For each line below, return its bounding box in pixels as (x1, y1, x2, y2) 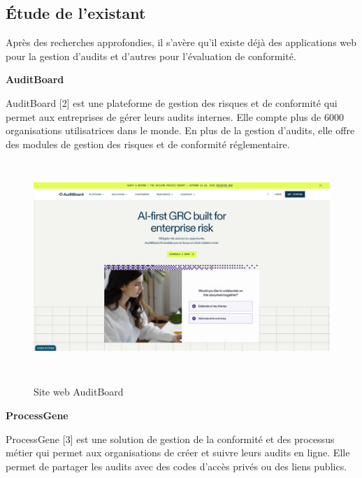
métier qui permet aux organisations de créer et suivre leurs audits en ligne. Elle (6, 445, 350, 460)
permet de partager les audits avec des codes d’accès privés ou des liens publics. (6, 458, 347, 473)
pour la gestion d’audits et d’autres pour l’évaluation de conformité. (6, 48, 296, 63)
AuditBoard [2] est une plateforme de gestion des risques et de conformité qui (6, 95, 338, 110)
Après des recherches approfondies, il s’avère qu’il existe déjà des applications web (6, 35, 357, 50)
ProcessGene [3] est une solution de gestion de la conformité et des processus (6, 431, 335, 446)
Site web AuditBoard (34, 384, 124, 399)
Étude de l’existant (6, 2, 146, 24)
